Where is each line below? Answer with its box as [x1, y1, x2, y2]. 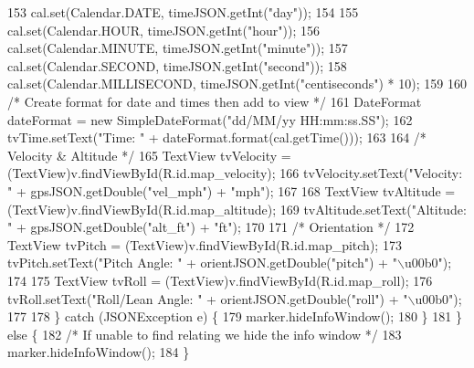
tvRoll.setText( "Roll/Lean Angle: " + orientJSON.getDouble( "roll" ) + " [7, 289, 408, 308]
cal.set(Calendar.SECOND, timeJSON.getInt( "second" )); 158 [7, 56, 347, 75]
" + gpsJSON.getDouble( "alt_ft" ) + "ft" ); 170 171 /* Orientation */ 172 [7, 217, 415, 237]
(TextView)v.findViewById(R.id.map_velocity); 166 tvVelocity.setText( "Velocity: [7, 163, 463, 183]
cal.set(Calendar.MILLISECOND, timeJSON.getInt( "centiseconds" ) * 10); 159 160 [7, 74, 467, 93]
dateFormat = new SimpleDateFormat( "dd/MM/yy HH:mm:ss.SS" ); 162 [7, 110, 413, 129]
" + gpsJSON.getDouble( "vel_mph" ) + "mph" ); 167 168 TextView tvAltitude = [7, 181, 456, 200]
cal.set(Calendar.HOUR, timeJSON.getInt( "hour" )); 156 [7, 20, 321, 39]
